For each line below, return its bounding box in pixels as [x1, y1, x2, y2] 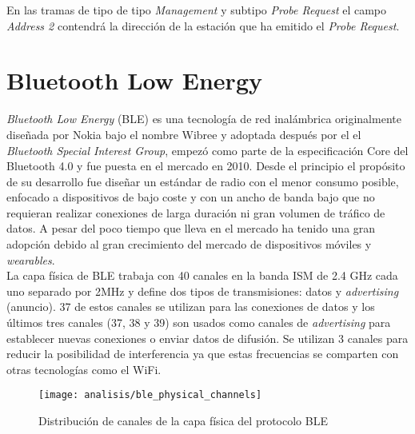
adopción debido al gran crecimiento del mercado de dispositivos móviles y [6, 236, 372, 253]
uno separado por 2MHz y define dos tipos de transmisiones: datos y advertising [6, 282, 399, 299]
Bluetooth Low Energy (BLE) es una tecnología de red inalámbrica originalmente [6, 110, 401, 127]
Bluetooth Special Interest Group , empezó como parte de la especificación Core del [6, 141, 409, 158]
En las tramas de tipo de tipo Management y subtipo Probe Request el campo [6, 2, 387, 18]
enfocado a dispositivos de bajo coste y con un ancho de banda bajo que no [6, 189, 375, 205]
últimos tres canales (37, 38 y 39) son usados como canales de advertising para [6, 314, 391, 331]
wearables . [6, 251, 55, 268]
